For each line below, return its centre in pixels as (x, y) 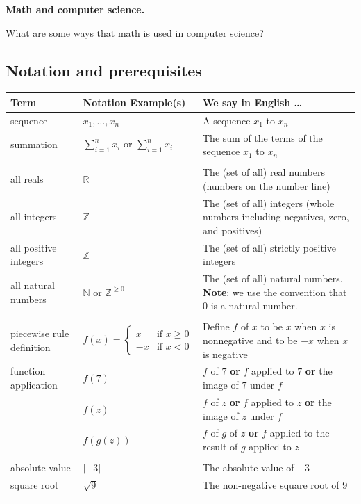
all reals (27, 179)
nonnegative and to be (250, 340)
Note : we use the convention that (275, 292)
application (34, 385)
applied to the (300, 433)
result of (220, 446)
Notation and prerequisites (104, 70)
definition (31, 347)
